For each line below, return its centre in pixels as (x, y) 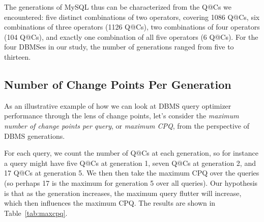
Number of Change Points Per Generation (118, 84)
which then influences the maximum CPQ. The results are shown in (110, 203)
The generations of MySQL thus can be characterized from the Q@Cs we (118, 7)
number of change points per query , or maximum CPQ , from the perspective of (127, 125)
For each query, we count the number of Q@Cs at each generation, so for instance (131, 153)
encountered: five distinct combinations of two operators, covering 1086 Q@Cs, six (132, 17)
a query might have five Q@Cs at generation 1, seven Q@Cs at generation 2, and (130, 163)
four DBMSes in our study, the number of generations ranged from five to (119, 47)
